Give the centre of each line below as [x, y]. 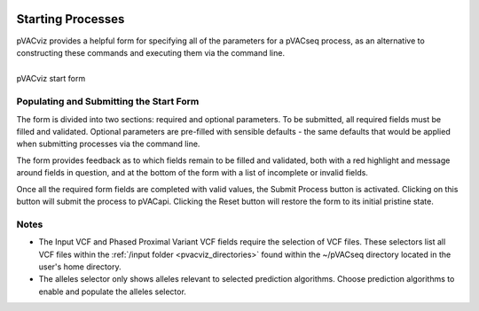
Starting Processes [71, 19]
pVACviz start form [51, 79]
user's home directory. [80, 267]
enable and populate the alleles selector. [112, 292]
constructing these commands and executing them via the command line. [151, 52]
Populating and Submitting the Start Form [108, 102]
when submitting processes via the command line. [108, 144]
